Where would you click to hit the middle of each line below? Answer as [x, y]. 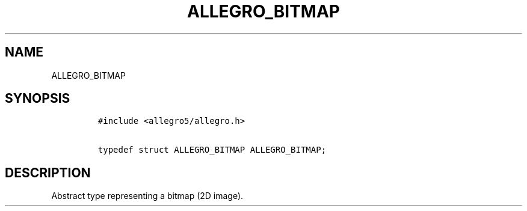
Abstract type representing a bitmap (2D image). [147, 196]
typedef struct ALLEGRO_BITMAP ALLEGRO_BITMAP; [212, 150]
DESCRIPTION [48, 173]
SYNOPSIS [38, 99]
